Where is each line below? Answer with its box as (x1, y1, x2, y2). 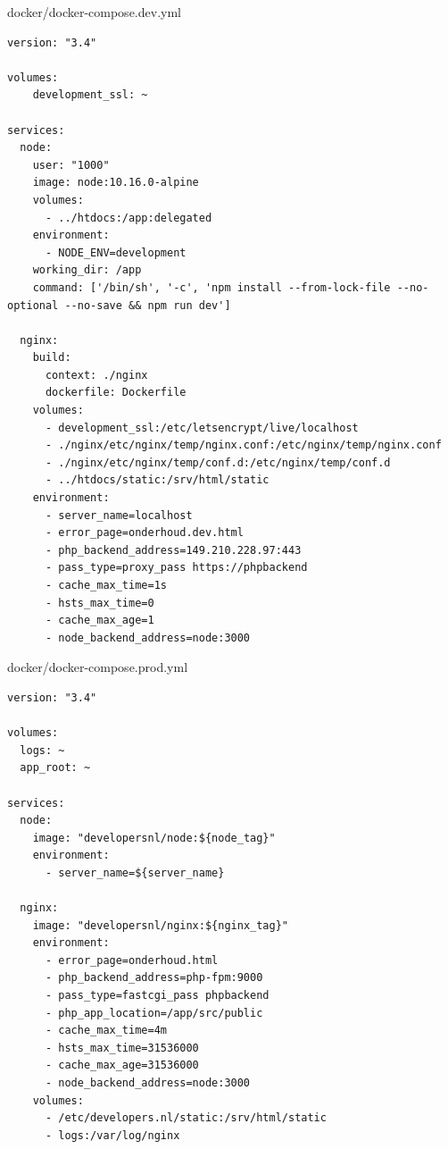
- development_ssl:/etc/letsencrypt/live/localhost (45, 421, 359, 434)
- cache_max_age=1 (45, 614, 154, 627)
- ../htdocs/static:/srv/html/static (45, 474, 270, 487)
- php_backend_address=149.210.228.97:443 (45, 543, 302, 557)
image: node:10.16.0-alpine (32, 176, 199, 189)
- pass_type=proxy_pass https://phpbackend (45, 561, 308, 574)
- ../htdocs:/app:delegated (45, 211, 212, 224)
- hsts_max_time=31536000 (45, 1041, 199, 1054)
